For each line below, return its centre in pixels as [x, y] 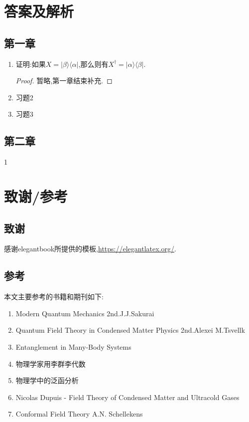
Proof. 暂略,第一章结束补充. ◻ [64, 81]
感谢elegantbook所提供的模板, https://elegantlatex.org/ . [90, 249]
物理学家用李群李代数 [51, 363]
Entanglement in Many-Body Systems [73, 346]
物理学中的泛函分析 [47, 380]
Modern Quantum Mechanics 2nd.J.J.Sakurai [85, 313]
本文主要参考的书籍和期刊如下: [54, 297]
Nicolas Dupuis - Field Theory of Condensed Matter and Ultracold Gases [127, 397]
